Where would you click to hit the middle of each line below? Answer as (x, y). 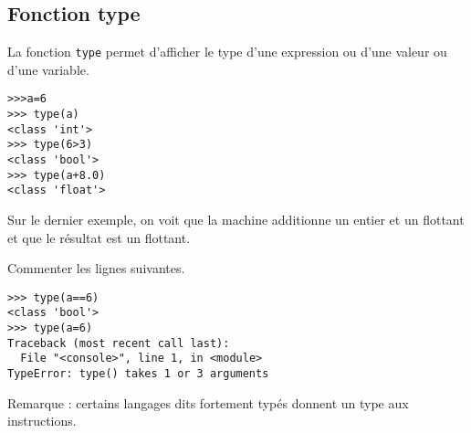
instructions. (42, 421)
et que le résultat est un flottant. (99, 237)
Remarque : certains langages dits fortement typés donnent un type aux (208, 402)
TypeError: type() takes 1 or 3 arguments (138, 374)
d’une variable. (48, 69)
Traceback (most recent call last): (119, 343)
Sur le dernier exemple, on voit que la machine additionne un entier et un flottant (236, 220)
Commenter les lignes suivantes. (96, 268)
